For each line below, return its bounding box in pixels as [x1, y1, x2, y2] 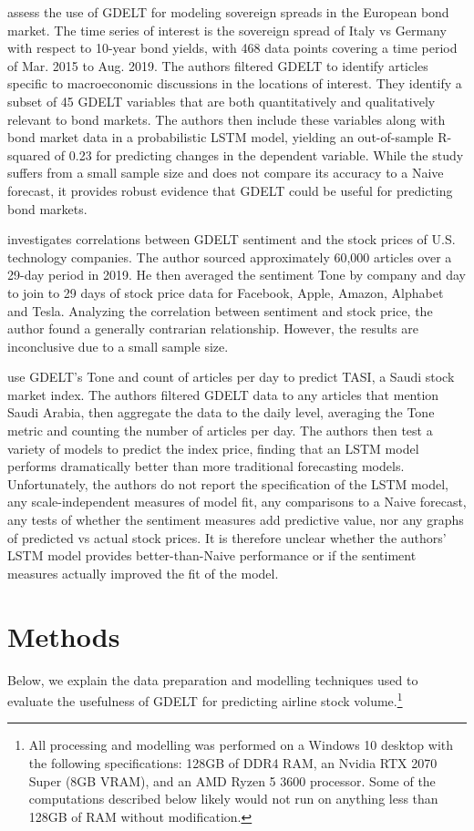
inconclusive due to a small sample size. [7, 336, 229, 355]
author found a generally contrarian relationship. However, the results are [7, 319, 418, 338]
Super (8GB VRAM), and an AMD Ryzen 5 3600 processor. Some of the [28, 771, 436, 790]
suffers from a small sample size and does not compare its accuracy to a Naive [7, 163, 444, 182]
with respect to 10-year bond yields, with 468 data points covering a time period [7, 38, 458, 57]
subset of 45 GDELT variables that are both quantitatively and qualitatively [7, 91, 436, 110]
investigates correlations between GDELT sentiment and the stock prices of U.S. [7, 230, 456, 249]
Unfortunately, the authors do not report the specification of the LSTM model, [7, 474, 448, 493]
